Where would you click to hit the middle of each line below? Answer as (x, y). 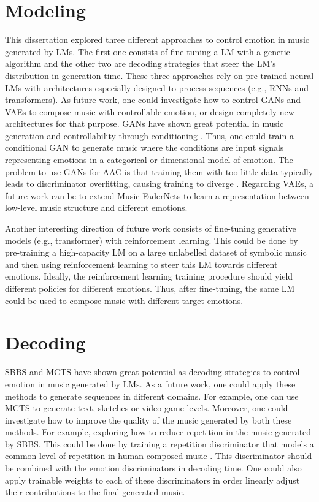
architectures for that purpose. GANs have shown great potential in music (144, 124)
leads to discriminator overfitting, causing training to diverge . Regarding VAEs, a (159, 184)
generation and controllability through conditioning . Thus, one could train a (149, 135)
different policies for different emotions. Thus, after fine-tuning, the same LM (150, 288)
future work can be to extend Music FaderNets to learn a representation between (157, 195)
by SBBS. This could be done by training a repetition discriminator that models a (159, 443)
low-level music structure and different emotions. (96, 207)
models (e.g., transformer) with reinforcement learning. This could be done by (152, 240)
